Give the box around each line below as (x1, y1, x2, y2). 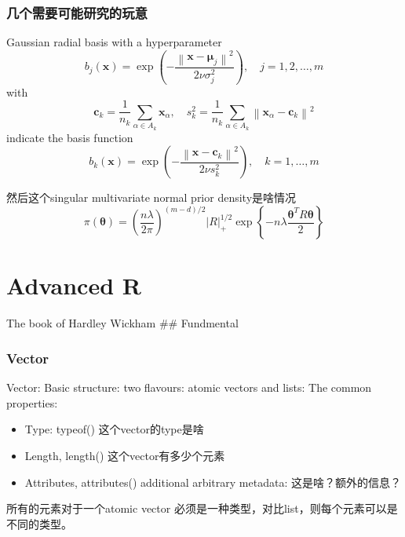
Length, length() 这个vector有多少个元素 (24, 447, 225, 464)
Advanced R (6, 269, 141, 301)
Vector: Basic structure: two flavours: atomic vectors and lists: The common (6, 379, 372, 396)
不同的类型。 (6, 515, 72, 532)
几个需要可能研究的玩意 (6, 2, 148, 22)
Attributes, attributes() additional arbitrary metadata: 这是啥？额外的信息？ (24, 473, 401, 490)
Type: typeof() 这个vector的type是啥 (24, 421, 204, 437)
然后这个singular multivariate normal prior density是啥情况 (6, 189, 297, 206)
